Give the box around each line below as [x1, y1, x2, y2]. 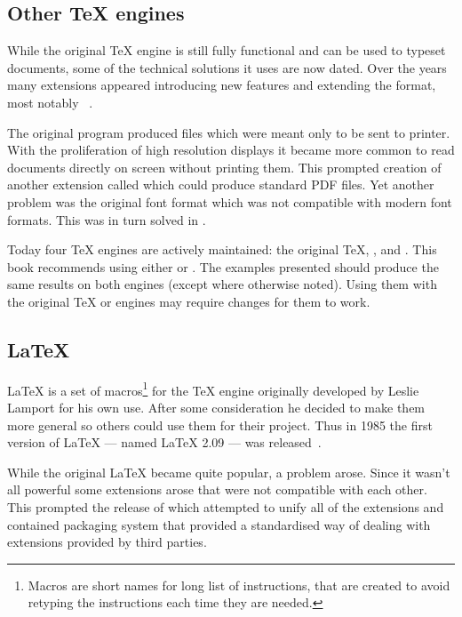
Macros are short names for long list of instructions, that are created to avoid [28, 575, 450, 594]
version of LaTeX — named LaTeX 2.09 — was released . [7, 433, 322, 452]
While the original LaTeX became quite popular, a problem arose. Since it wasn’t [7, 462, 450, 481]
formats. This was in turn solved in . [7, 210, 206, 228]
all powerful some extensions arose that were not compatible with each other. [7, 480, 427, 499]
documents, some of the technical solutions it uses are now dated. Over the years [7, 58, 447, 76]
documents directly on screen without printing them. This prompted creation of [7, 157, 442, 176]
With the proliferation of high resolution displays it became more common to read [7, 140, 455, 159]
